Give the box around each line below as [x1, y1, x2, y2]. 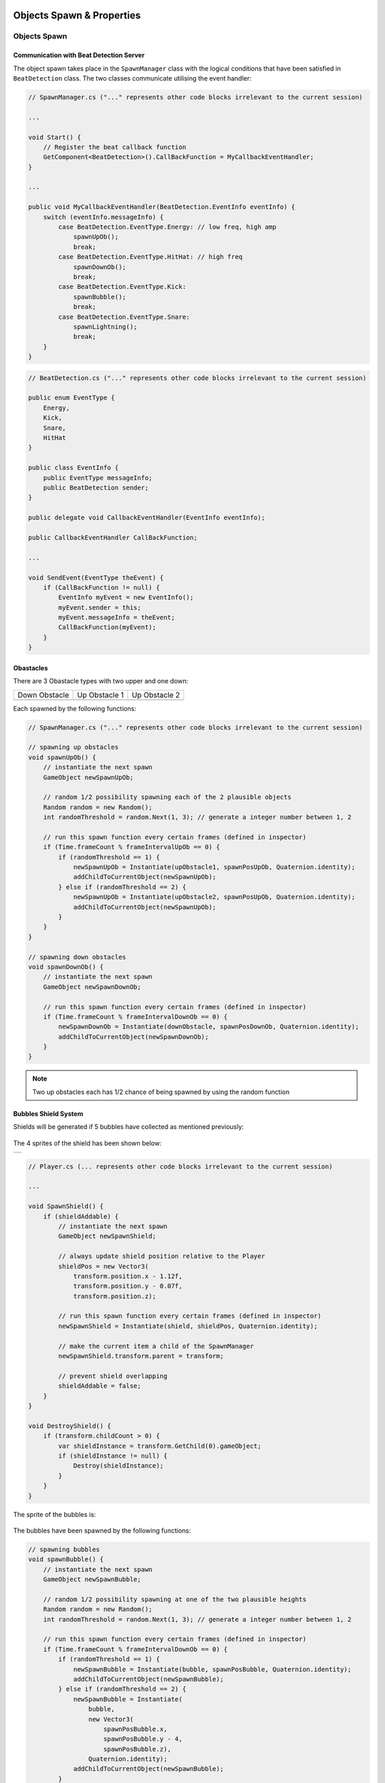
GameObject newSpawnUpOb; [43, 773, 134, 781]
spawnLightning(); [73, 322, 138, 331]
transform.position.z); [73, 1292, 157, 1300]
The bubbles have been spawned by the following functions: [13, 1526, 191, 1535]
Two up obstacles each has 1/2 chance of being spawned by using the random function [32, 1088, 290, 1096]
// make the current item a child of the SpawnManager [58, 1342, 255, 1350]
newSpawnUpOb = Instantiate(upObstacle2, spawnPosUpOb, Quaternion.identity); [73, 893, 356, 901]
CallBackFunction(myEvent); [58, 623, 157, 631]
